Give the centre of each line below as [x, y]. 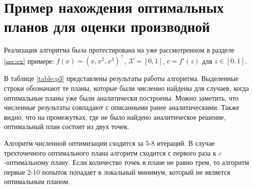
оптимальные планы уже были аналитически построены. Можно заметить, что [121, 97]
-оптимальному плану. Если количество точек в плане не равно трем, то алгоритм [126, 162]
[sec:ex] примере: [29, 61]
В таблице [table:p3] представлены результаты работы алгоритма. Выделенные [121, 78]
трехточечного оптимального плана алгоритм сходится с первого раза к [110, 152]
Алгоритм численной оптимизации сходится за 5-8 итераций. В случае [109, 143]
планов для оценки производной [107, 26]
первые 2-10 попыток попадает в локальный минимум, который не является [117, 172]
